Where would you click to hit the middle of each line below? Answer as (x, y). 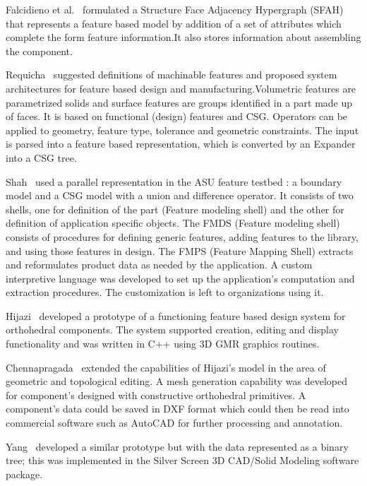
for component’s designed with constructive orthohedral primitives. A (156, 395)
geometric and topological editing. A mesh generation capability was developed (177, 381)
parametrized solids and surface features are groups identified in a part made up (179, 102)
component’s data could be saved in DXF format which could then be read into (178, 409)
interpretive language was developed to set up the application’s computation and (180, 278)
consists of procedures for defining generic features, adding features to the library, (182, 236)
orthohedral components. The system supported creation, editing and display (172, 330)
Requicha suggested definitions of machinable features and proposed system (172, 75)
